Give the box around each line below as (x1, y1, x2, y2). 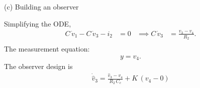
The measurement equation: (4, 43, 90, 54)
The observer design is (4, 61, 73, 71)
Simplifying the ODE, (4, 18, 71, 28)
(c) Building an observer (4, 1, 79, 11)
